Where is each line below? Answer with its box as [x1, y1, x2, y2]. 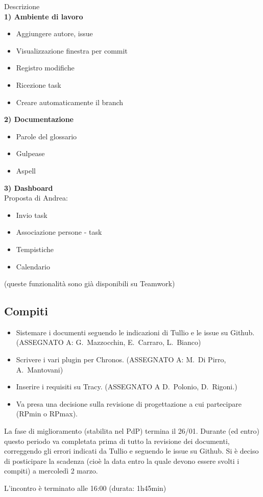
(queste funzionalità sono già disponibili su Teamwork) [4, 278, 175, 289]
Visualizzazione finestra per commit [16, 45, 128, 56]
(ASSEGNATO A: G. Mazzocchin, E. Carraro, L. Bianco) [16, 337, 201, 347]
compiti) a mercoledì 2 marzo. [4, 465, 98, 476]
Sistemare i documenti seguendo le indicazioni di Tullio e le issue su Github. [16, 327, 255, 337]
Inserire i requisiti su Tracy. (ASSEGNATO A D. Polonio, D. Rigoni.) [16, 381, 237, 392]
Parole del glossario [16, 131, 77, 141]
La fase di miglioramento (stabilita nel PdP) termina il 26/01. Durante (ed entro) [4, 426, 260, 436]
